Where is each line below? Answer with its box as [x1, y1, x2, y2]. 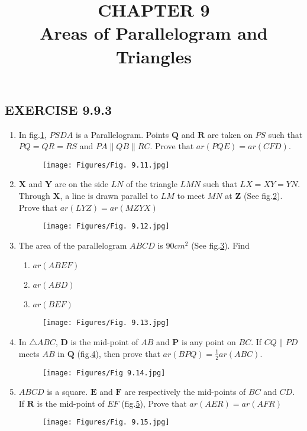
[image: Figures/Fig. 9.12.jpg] [42, 222, 170, 231]
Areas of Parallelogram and [40, 21, 268, 45]
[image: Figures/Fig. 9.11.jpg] [42, 160, 170, 169]
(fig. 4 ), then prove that [77, 347, 160, 359]
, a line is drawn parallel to [60, 189, 159, 201]
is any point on [182, 336, 236, 348]
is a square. [47, 385, 88, 398]
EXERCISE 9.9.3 [5, 100, 112, 118]
